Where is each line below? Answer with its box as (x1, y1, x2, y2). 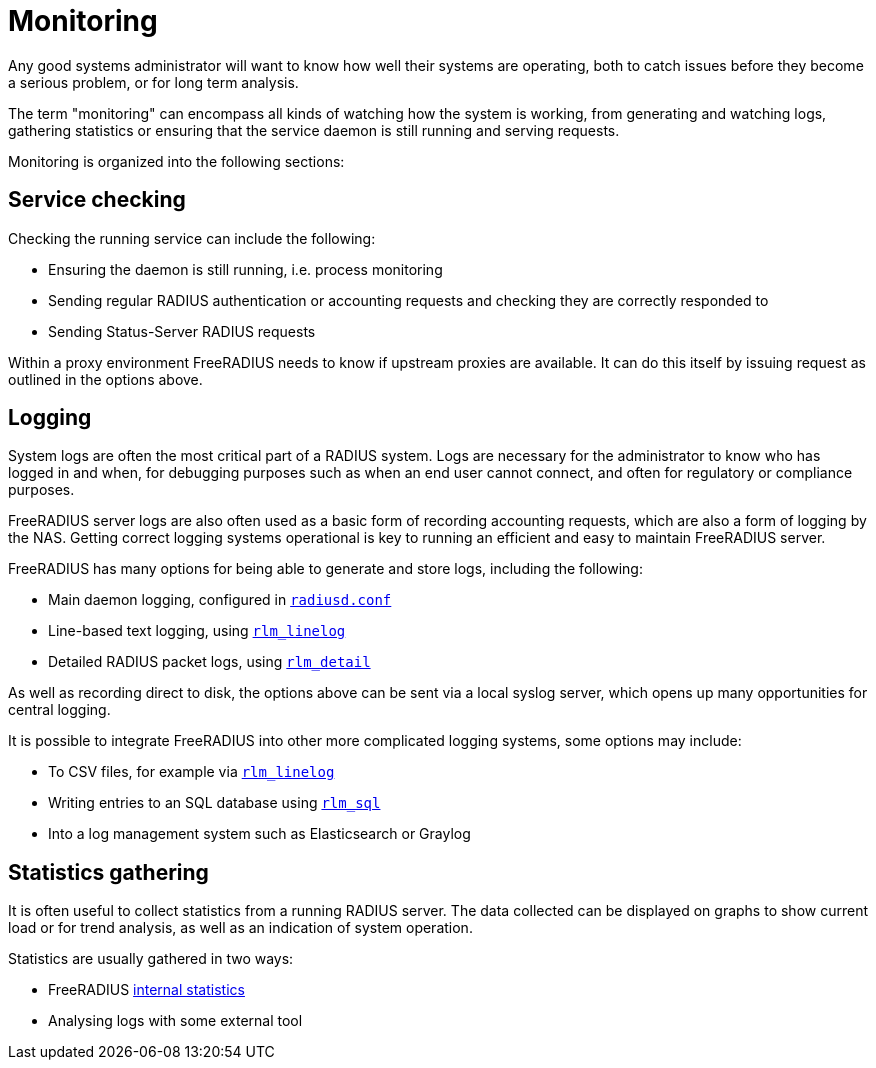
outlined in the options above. (8, 370, 203, 388)
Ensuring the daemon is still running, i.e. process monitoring (48, 260, 443, 278)
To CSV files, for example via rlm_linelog (48, 763, 335, 781)
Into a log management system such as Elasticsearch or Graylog (48, 825, 471, 843)
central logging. (8, 701, 111, 719)
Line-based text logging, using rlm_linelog (48, 622, 346, 640)
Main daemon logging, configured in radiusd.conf (48, 591, 392, 609)
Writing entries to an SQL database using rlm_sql (48, 794, 381, 812)
